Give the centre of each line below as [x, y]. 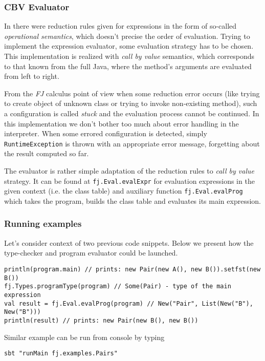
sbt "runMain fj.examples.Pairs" [61, 354]
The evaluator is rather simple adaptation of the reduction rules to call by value [129, 171]
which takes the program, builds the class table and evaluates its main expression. [132, 200]
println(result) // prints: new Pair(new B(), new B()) [101, 320]
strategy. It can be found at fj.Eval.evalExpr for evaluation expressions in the [129, 180]
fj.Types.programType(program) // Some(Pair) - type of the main [118, 286]
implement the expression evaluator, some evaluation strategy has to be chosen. [129, 46]
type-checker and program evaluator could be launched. [91, 253]
